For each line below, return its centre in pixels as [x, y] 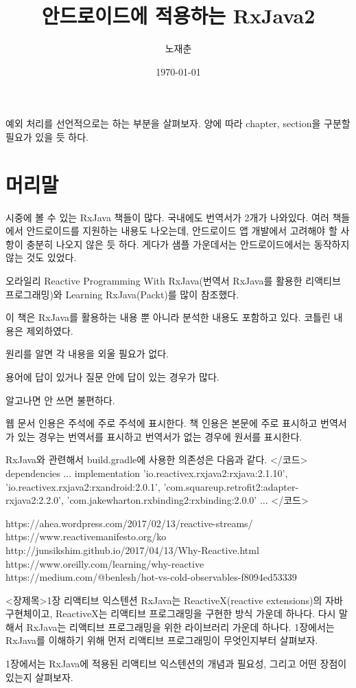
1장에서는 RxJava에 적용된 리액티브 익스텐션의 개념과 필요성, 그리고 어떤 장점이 [176, 664]
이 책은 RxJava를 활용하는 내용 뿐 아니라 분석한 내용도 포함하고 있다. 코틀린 [168, 317]
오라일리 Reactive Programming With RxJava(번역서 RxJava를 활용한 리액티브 [173, 280]
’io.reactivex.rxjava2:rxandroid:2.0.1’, [83, 486]
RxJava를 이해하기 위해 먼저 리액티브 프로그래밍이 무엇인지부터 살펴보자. [162, 640]
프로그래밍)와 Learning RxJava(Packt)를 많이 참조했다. [122, 294]
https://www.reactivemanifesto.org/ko [86, 536]
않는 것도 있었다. [41, 257]
